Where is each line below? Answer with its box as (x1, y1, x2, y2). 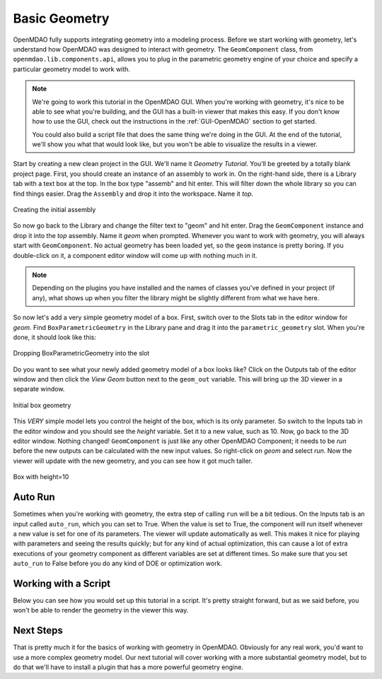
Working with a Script (13, 577, 111, 589)
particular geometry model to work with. (13, 64, 131, 73)
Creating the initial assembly (13, 206, 96, 214)
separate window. (13, 385, 65, 394)
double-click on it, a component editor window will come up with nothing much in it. (13, 251, 257, 259)
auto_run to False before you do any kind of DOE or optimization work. (13, 559, 223, 568)
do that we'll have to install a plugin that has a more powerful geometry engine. (13, 663, 244, 671)
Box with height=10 (13, 473, 69, 481)
